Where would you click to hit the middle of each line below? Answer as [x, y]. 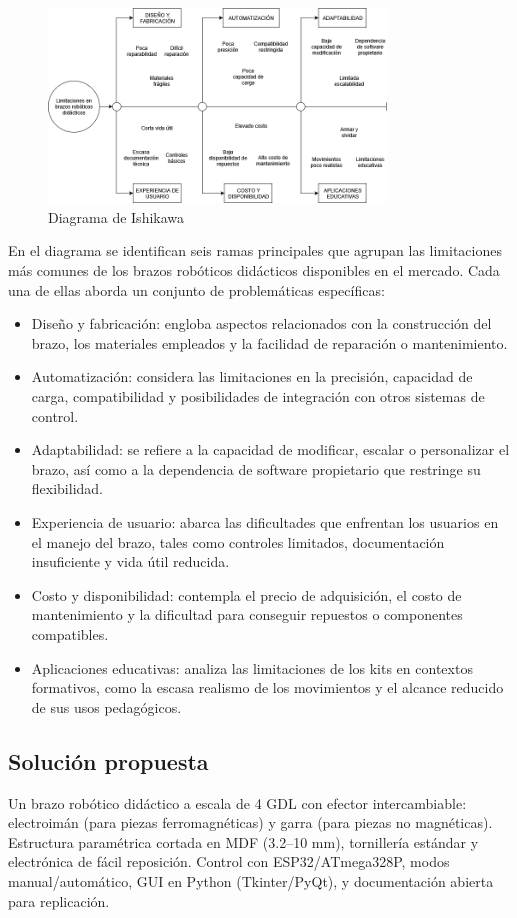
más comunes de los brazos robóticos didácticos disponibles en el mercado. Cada [254, 270]
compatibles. [70, 633]
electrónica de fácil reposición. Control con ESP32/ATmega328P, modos [229, 861]
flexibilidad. [67, 488]
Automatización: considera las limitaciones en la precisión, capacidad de [252, 376]
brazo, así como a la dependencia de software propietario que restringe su [256, 468]
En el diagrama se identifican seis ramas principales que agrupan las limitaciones [255, 250]
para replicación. [59, 900]
